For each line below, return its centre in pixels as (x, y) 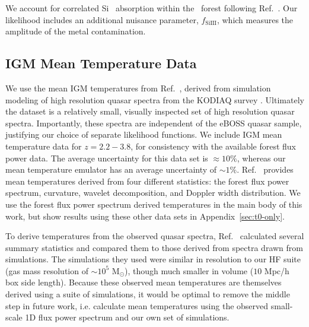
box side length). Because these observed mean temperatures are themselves (144, 282)
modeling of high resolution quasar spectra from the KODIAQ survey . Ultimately (155, 99)
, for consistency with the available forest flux (214, 146)
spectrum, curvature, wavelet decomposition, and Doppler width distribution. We (153, 193)
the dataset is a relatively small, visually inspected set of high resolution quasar (150, 111)
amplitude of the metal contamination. (76, 31)
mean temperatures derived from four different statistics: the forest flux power (147, 181)
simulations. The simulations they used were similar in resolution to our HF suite (153, 259)
